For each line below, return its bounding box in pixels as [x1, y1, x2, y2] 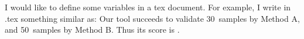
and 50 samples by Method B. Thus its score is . [5, 24, 180, 36]
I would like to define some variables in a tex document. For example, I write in [5, 1, 291, 13]
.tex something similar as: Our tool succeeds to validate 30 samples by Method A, [5, 12, 300, 24]
